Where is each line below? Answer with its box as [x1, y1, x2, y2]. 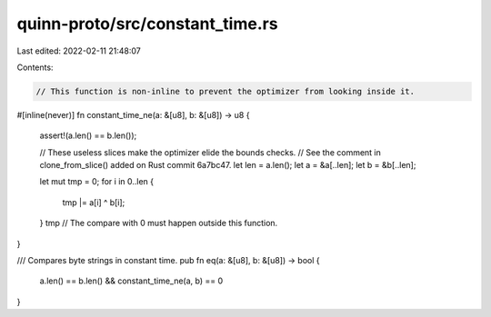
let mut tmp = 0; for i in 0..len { [39, 176, 155, 187]
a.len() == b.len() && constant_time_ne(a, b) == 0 [39, 275, 224, 286]
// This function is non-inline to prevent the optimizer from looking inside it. [35, 86, 416, 96]
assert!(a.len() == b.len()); [39, 130, 137, 141]
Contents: [16, 62, 54, 73]
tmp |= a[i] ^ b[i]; [62, 196, 125, 208]
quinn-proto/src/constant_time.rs [16, 14, 278, 34]
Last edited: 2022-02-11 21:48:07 [16, 45, 141, 56]
